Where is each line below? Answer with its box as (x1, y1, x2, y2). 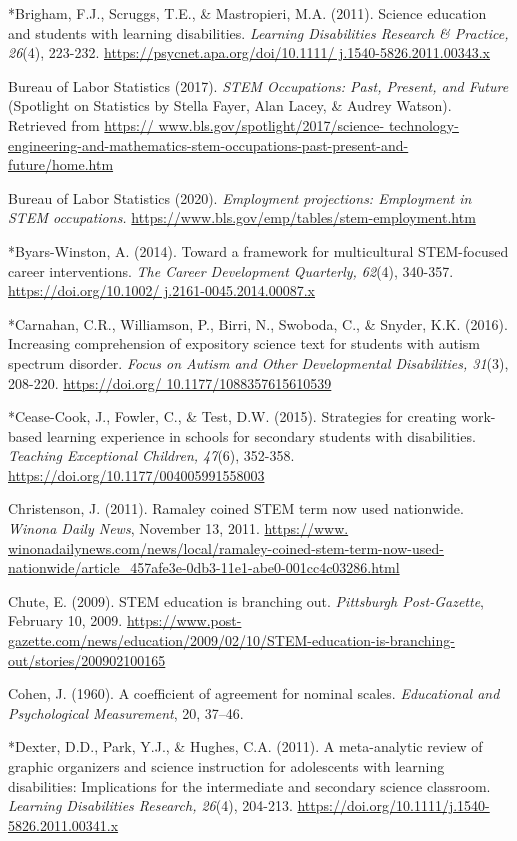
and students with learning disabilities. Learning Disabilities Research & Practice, (8, 22, 509, 43)
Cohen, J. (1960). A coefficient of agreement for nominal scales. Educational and (8, 683, 500, 704)
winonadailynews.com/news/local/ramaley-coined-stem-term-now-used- (8, 537, 444, 558)
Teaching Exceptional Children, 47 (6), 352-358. (8, 445, 295, 466)
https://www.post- (126, 610, 242, 631)
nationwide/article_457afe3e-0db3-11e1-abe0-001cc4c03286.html (8, 557, 400, 578)
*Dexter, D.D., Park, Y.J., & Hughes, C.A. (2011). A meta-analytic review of (8, 736, 483, 757)
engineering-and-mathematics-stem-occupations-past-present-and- (8, 134, 409, 155)
